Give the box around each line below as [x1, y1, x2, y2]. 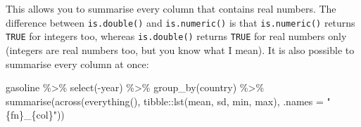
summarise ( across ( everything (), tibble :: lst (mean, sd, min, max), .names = [6, 93, 324, 108]
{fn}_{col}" [6, 107, 57, 122]
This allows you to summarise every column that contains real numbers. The [6, 1, 336, 15]
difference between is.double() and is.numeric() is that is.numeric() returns [6, 15, 355, 29]
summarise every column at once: [6, 56, 149, 71]
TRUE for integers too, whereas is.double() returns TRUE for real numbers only [6, 29, 347, 44]
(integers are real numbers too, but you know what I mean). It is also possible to [6, 42, 355, 57]
